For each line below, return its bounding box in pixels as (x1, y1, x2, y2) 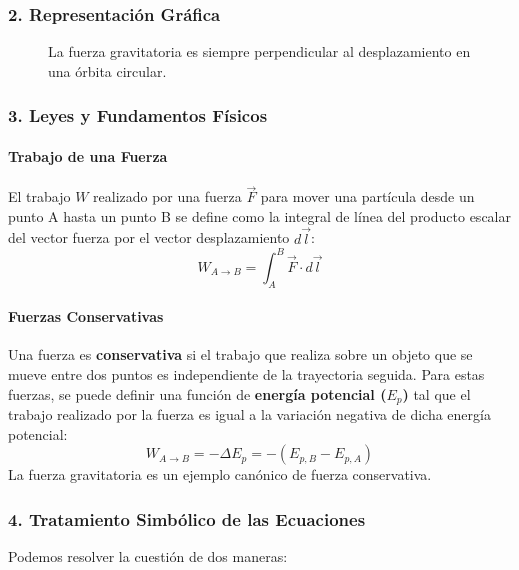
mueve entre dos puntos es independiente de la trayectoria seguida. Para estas (8, 363, 485, 384)
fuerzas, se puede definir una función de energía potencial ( (8, 383, 387, 404)
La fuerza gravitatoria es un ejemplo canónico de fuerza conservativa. (8, 464, 432, 485)
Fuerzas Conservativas (8, 306, 164, 327)
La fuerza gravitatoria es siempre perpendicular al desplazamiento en (48, 41, 471, 62)
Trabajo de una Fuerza (8, 145, 168, 166)
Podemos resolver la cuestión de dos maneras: (8, 546, 288, 566)
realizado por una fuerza (93, 186, 242, 207)
